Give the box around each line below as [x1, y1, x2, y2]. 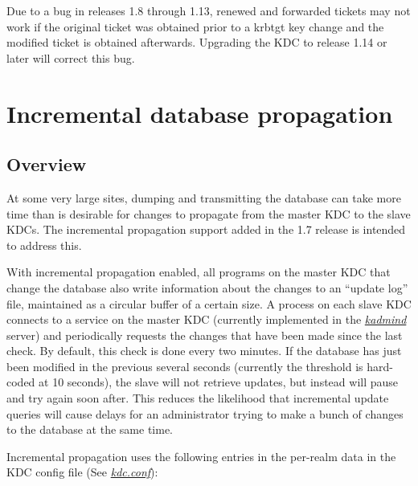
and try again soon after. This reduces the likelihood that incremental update [6, 390, 389, 406]
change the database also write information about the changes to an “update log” [6, 279, 408, 296]
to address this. [6, 236, 82, 253]
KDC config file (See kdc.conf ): [6, 464, 158, 480]
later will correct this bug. [6, 49, 135, 66]
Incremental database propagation [6, 96, 393, 129]
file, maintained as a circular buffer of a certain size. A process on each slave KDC [6, 295, 412, 312]
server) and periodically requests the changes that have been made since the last [6, 326, 403, 343]
